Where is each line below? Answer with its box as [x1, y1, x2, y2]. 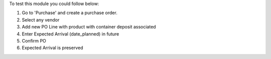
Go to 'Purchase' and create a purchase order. [22, 10, 117, 16]
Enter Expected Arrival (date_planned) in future [22, 30, 119, 37]
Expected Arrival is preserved [22, 45, 83, 51]
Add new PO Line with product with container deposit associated [22, 24, 156, 30]
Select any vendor [22, 16, 60, 22]
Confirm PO [22, 37, 46, 43]
